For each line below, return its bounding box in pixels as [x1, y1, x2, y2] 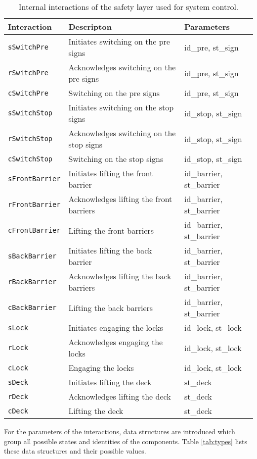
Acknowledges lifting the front [68, 193, 172, 204]
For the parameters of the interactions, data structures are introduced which [4, 426, 235, 436]
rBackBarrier [8, 278, 57, 286]
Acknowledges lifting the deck [68, 391, 171, 402]
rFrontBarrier [8, 201, 61, 208]
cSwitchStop [8, 154, 53, 163]
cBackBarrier [8, 304, 57, 311]
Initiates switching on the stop [68, 102, 174, 113]
